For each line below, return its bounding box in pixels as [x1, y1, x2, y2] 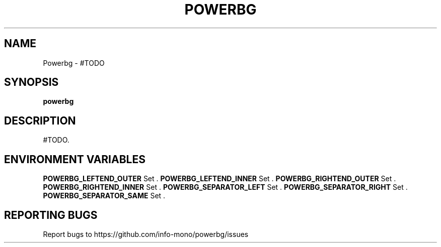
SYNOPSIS [4, 76, 59, 89]
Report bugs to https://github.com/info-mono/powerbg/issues [43, 229, 249, 238]
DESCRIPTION [4, 114, 76, 127]
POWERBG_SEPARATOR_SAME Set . [43, 191, 166, 200]
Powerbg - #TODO [43, 58, 105, 67]
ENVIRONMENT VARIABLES [4, 153, 145, 166]
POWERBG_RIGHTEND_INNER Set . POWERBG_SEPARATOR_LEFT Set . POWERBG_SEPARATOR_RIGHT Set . [43, 183, 408, 192]
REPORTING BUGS [4, 208, 98, 221]
